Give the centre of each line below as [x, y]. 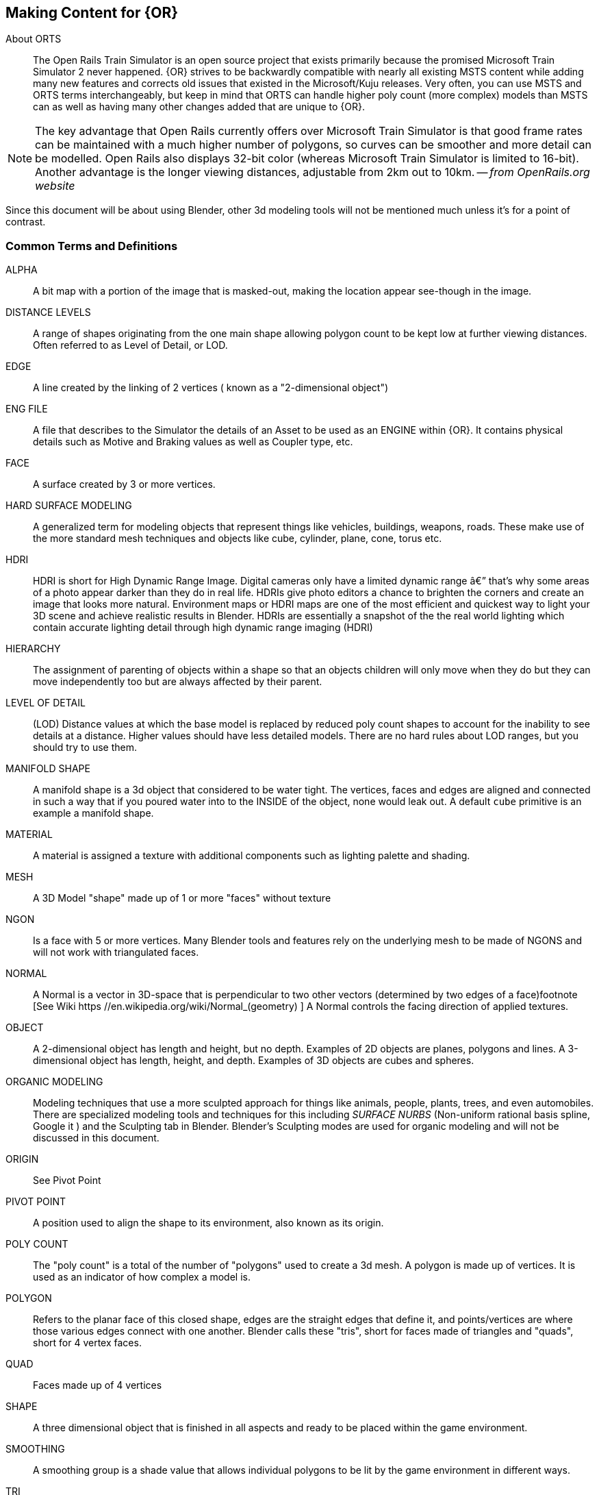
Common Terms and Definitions [92, 246]
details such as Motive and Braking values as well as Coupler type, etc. [193, 442]
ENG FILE [27, 409]
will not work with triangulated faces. [116, 952]
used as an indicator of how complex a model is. [142, 1277]
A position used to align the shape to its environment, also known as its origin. [208, 1223]
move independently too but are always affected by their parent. [178, 682]
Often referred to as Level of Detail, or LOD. [130, 345]
